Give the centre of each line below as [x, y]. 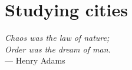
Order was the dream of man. [58, 49]
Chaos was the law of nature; [57, 38]
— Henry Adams [35, 60]
